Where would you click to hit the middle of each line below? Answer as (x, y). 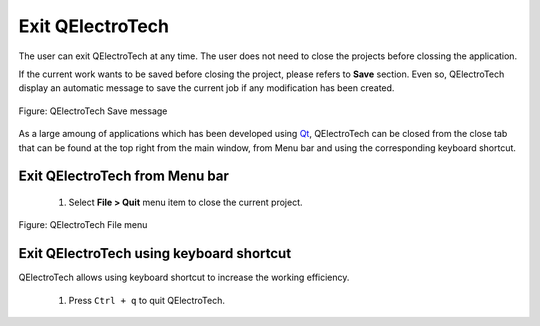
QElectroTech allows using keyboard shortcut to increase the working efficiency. (184, 277)
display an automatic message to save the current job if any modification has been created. (206, 88)
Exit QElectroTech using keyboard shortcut (155, 253)
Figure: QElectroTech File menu (83, 225)
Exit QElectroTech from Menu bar (123, 176)
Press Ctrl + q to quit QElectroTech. (146, 300)
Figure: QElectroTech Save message (93, 111)
